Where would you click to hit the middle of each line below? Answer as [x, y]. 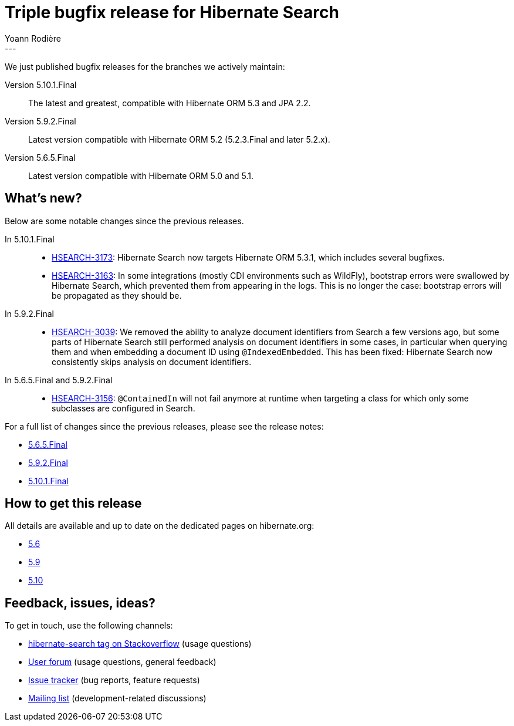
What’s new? [43, 198]
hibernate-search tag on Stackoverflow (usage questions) [140, 644]
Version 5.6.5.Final [40, 157]
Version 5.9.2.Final [40, 121]
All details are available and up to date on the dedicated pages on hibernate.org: [160, 526]
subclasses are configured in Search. [124, 408]
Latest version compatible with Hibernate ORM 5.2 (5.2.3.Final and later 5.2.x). [179, 139]
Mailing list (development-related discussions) [117, 698]
